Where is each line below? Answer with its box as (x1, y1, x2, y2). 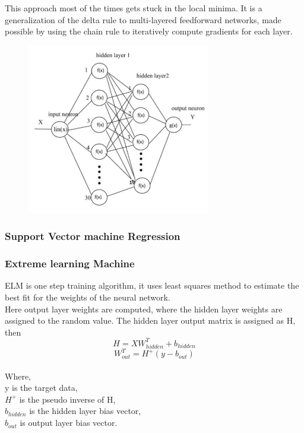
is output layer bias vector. (20, 416, 118, 429)
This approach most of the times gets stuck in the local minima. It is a (5, 2, 262, 14)
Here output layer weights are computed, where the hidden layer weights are (5, 302, 283, 315)
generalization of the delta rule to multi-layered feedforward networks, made (5, 13, 281, 26)
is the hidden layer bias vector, (29, 404, 141, 417)
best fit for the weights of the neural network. (5, 291, 170, 303)
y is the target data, (5, 381, 78, 394)
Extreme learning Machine (5, 256, 135, 271)
